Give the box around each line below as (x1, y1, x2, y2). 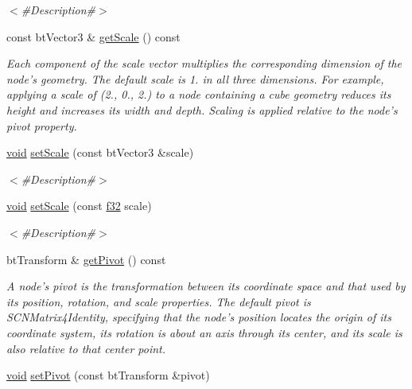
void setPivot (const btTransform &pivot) (6, 367, 210, 383)
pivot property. (6, 117, 77, 134)
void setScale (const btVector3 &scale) (6, 144, 194, 161)
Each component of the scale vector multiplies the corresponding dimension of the (6, 55, 402, 72)
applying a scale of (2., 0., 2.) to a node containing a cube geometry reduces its (6, 86, 391, 103)
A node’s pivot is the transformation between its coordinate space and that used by (6, 278, 406, 294)
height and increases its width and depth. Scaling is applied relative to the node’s (6, 101, 398, 118)
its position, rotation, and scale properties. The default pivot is (6, 293, 311, 309)
